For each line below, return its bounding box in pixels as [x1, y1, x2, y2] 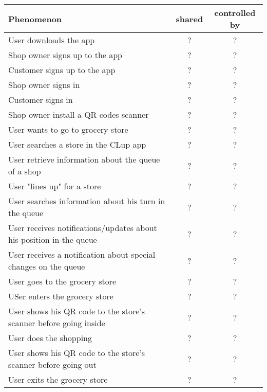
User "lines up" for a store [8, 180, 101, 192]
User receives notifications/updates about [8, 222, 157, 234]
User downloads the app [8, 34, 95, 46]
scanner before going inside [8, 317, 105, 329]
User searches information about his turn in [8, 195, 165, 207]
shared [176, 12, 203, 25]
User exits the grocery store [8, 373, 108, 385]
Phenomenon [8, 12, 62, 25]
